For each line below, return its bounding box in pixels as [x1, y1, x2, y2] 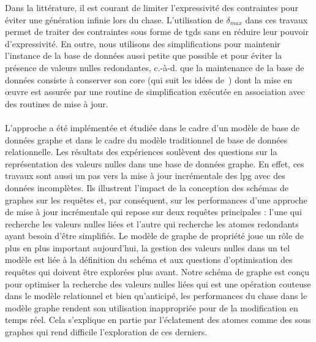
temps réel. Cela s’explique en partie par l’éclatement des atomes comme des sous [5, 313, 311, 326]
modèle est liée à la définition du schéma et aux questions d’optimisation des [5, 253, 293, 266]
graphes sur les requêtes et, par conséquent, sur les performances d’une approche [5, 193, 307, 206]
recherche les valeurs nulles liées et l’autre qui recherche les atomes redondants [5, 217, 299, 230]
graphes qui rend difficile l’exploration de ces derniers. [5, 325, 208, 338]
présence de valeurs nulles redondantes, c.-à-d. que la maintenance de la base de [5, 61, 304, 74]
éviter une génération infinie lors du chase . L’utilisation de [5, 13, 224, 26]
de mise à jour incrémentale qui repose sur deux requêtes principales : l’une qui [5, 205, 302, 218]
